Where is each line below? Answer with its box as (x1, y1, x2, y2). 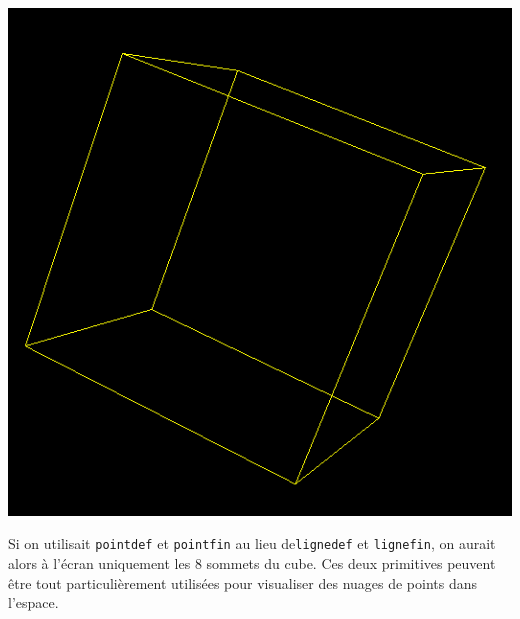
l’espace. (8, 592, 59, 613)
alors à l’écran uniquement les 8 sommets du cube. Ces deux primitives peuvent (8, 553, 496, 574)
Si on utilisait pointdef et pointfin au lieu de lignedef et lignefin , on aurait (8, 533, 496, 554)
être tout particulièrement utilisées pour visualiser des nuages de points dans (8, 572, 478, 593)
